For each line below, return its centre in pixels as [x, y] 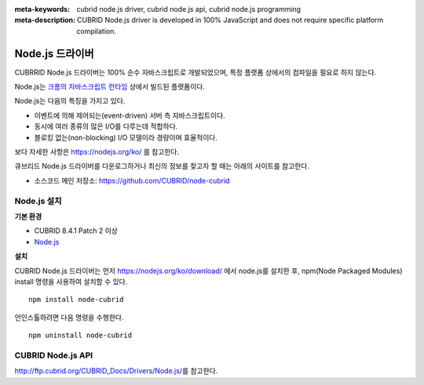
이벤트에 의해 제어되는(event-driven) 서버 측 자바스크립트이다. [130, 115]
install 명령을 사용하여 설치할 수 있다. [71, 281]
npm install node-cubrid [76, 300]
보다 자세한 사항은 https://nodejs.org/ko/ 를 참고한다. [97, 152]
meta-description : [45, 20]
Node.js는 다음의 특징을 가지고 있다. [70, 101]
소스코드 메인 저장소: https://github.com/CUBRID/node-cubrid [132, 180]
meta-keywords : [42, 9]
